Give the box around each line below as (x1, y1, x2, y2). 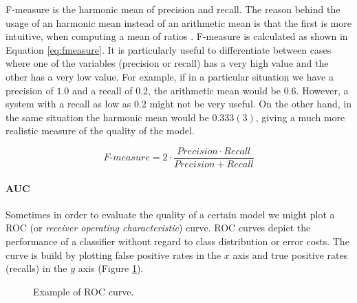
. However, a (296, 83, 349, 97)
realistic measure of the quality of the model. (6, 123, 195, 138)
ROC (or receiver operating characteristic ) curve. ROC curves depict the (6, 220, 311, 235)
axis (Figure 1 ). (78, 261, 144, 275)
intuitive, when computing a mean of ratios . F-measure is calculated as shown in (6, 29, 348, 43)
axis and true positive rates (232, 247, 348, 262)
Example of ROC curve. (33, 284, 134, 298)
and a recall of (72, 83, 133, 97)
